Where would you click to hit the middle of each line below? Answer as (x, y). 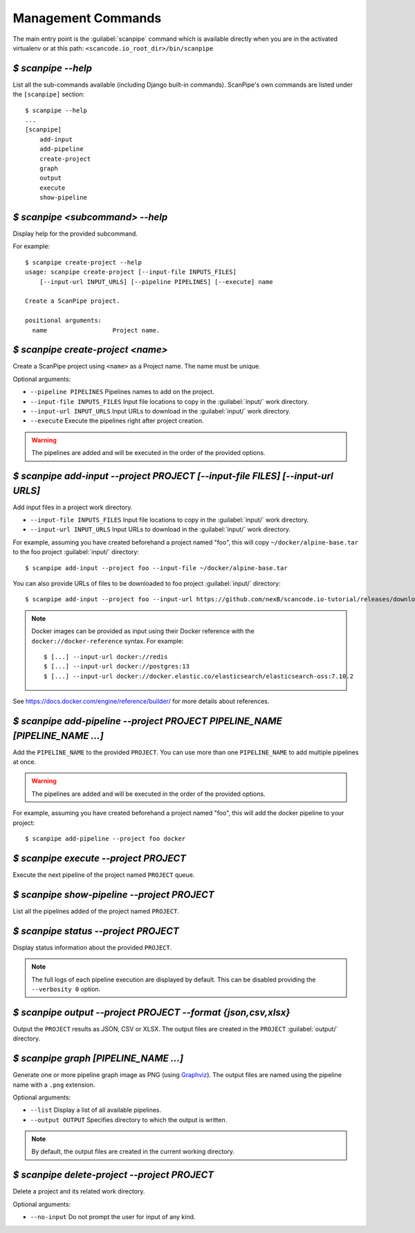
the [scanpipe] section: (49, 94)
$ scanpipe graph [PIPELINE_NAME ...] (98, 1059)
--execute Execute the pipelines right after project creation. (117, 421)
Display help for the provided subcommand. (75, 234)
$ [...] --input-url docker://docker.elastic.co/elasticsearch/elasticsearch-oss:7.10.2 (199, 676)
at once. (25, 762)
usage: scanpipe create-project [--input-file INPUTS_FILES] (131, 272)
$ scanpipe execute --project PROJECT (100, 858)
